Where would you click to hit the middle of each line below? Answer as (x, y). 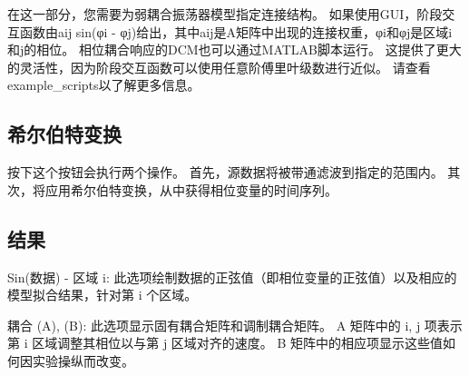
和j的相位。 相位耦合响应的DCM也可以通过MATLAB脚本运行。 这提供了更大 (234, 49)
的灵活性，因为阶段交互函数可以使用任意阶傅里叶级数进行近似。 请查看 (219, 67)
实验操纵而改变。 (83, 360)
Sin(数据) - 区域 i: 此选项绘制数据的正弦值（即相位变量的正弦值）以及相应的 (232, 277)
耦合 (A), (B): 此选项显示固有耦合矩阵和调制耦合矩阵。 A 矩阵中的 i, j (214, 325)
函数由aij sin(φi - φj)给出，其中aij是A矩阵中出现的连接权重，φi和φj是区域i (236, 31)
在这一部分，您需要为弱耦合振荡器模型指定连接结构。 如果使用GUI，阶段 (225, 14)
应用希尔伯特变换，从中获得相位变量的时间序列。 (191, 189)
